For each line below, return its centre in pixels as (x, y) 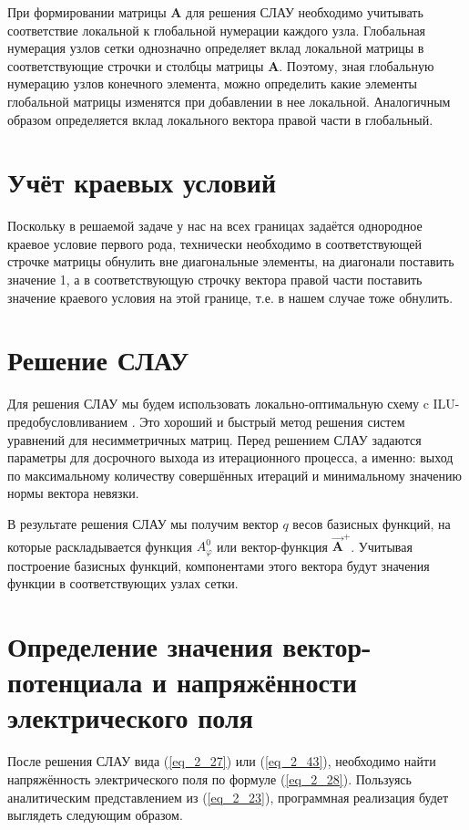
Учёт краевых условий (142, 182)
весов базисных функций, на (372, 523)
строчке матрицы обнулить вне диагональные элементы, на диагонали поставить (231, 261)
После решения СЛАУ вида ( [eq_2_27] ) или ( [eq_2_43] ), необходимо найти (222, 761)
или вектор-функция (273, 546)
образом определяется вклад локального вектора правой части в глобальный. (220, 119)
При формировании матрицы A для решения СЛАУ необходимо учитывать (215, 12)
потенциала (75, 682)
